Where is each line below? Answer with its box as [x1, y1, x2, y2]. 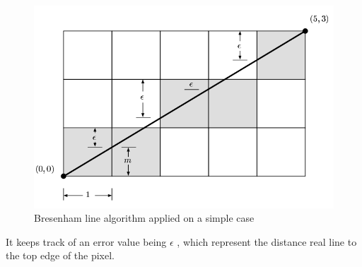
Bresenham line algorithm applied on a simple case [34, 210, 255, 225]
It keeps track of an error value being [6, 234, 167, 249]
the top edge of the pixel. [6, 248, 115, 263]
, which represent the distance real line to [177, 234, 357, 249]
